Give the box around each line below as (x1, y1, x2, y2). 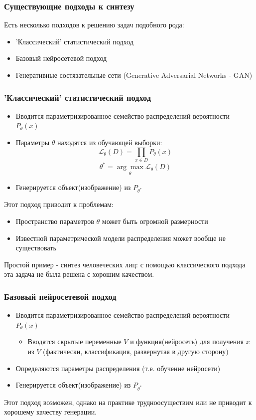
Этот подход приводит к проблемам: (4, 199, 114, 210)
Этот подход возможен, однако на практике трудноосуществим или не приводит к (4, 397, 252, 407)
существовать (15, 242, 56, 253)
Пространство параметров (15, 215, 94, 226)
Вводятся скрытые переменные (27, 336, 122, 347)
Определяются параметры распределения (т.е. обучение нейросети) (15, 363, 221, 373)
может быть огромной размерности (102, 215, 208, 226)
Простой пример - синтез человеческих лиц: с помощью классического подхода (4, 259, 246, 269)
